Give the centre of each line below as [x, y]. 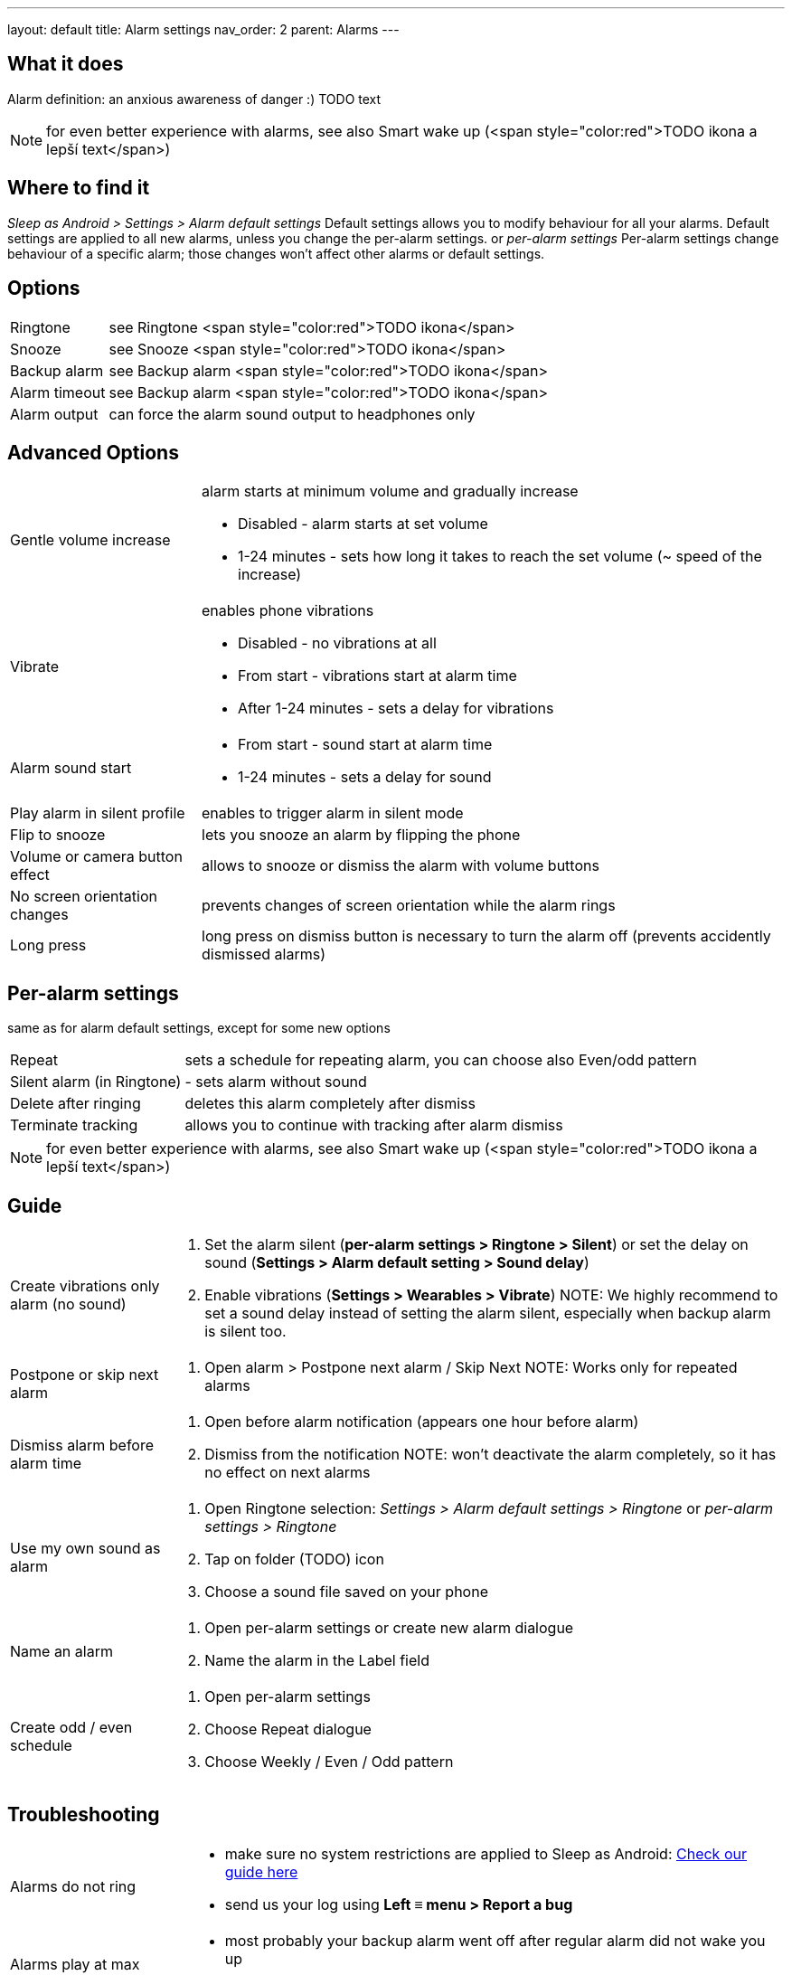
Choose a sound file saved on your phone [346, 1592]
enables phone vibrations [288, 611]
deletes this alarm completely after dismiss [330, 1104]
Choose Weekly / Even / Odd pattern [329, 1762]
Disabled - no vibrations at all [337, 643]
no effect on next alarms [288, 1473]
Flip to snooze [58, 835]
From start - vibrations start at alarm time [377, 676]
